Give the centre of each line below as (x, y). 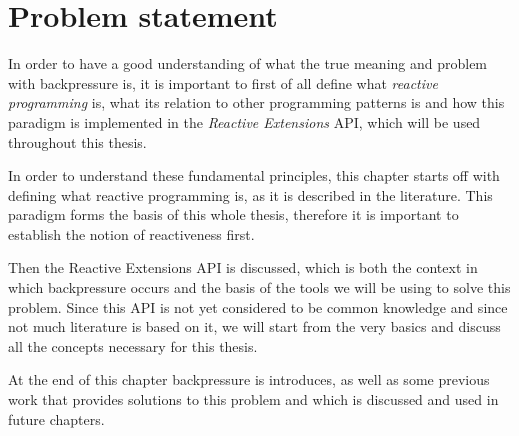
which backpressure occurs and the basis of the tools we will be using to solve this (259, 287)
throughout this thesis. (77, 141)
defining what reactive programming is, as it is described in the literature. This (250, 194)
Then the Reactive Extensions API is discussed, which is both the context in (243, 267)
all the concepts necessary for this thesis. (133, 345)
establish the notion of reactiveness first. (131, 233)
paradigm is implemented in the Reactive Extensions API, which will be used (244, 121)
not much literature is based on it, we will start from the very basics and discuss (254, 326)
